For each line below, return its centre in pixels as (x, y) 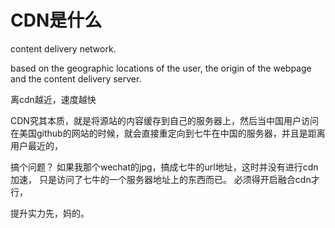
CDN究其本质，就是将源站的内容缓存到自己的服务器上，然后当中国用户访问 (164, 120)
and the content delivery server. (76, 78)
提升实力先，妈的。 (50, 213)
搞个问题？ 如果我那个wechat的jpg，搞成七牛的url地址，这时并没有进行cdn (164, 167)
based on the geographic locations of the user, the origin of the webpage (161, 68)
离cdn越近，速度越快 (53, 99)
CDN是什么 (56, 20)
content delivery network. (63, 48)
